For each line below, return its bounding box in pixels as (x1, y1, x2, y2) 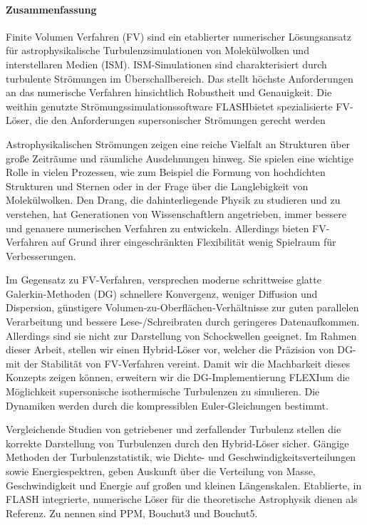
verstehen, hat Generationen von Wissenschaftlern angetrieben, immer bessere (6, 206, 346, 221)
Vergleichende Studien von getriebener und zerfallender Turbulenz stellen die (6, 422, 341, 437)
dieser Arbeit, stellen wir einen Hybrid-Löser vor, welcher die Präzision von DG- (6, 342, 356, 357)
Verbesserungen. (6, 248, 76, 263)
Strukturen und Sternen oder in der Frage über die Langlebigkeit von (6, 178, 309, 193)
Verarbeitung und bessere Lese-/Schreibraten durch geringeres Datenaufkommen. (6, 314, 360, 329)
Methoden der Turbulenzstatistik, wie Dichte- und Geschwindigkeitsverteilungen (6, 449, 356, 464)
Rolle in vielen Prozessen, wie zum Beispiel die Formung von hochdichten (6, 165, 326, 180)
